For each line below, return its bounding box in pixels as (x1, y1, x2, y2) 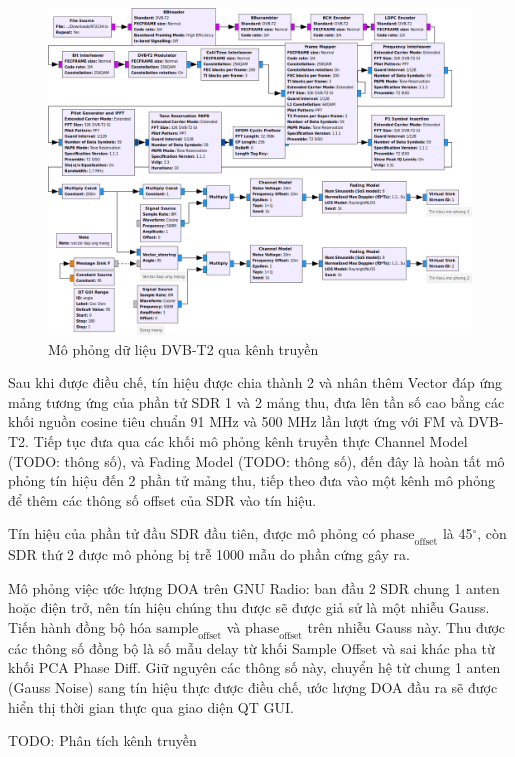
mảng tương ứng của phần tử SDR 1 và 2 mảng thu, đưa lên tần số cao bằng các (8, 391, 505, 412)
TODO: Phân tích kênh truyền (8, 730, 197, 751)
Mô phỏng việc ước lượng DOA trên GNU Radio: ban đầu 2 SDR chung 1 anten (8, 577, 500, 598)
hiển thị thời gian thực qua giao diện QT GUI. (8, 696, 294, 717)
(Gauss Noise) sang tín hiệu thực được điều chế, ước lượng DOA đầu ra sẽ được (8, 677, 498, 698)
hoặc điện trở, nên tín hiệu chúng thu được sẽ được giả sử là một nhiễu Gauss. (8, 597, 490, 618)
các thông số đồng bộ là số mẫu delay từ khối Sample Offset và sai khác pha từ (8, 637, 495, 658)
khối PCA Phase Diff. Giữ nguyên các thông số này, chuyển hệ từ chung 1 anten (8, 657, 501, 678)
